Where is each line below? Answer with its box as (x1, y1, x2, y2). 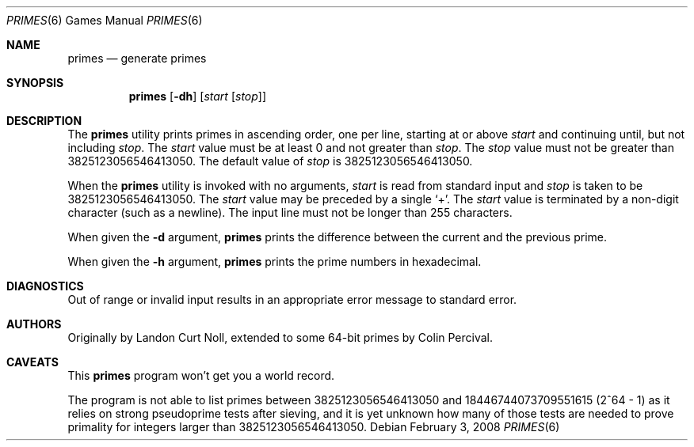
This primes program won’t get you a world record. (67, 369, 335, 382)
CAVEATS (6, 355, 59, 369)
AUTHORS (6, 317, 62, 331)
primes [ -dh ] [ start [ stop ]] (128, 89, 267, 103)
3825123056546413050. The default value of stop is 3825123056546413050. (67, 154, 473, 168)
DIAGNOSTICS (6, 279, 84, 293)
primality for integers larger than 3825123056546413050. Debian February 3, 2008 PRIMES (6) (67, 420, 560, 434)
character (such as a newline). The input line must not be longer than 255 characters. (67, 206, 513, 219)
